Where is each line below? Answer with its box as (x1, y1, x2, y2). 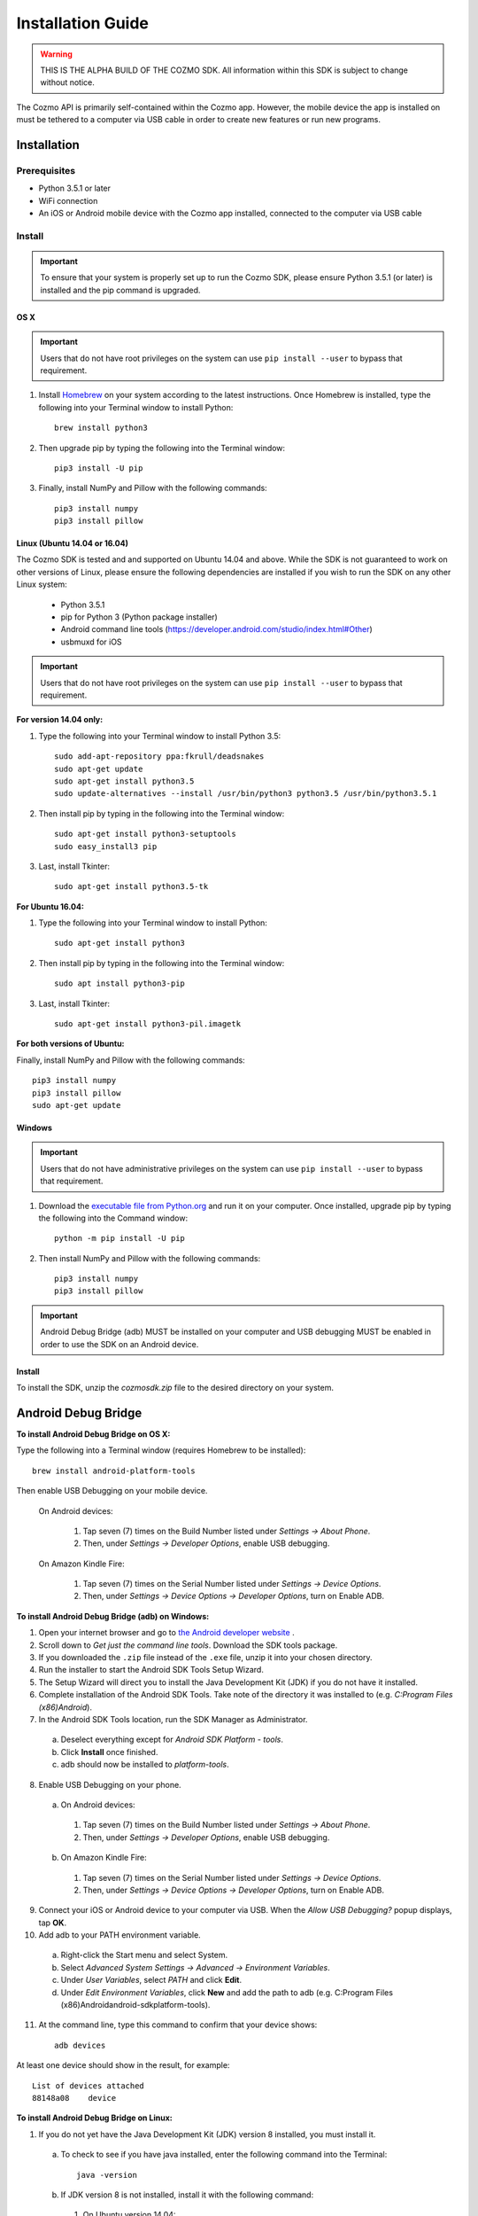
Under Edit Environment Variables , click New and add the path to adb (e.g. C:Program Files (60, 1986, 394, 1998)
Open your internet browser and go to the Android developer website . (38, 1627, 296, 1638)
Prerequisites (16, 164, 75, 176)
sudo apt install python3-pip (54, 979, 186, 988)
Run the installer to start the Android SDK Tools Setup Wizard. (38, 1665, 265, 1675)
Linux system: (16, 579, 67, 589)
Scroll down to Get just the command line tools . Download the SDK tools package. (38, 1640, 338, 1650)
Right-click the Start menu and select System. (60, 1950, 228, 1961)
